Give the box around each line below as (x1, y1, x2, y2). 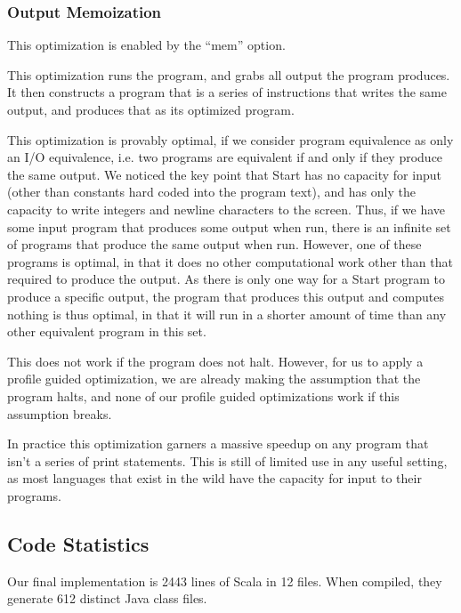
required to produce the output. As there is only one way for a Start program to (7, 270, 446, 288)
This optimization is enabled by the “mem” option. (7, 36, 286, 54)
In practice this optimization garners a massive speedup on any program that (7, 434, 429, 453)
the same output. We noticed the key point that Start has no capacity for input (7, 165, 441, 183)
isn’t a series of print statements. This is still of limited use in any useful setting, (7, 451, 448, 470)
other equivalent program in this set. (7, 322, 206, 341)
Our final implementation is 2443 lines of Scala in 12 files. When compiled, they (7, 571, 442, 590)
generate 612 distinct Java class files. (7, 589, 207, 608)
